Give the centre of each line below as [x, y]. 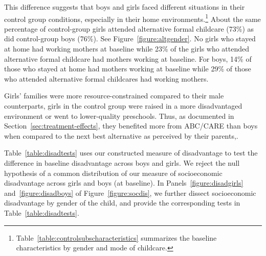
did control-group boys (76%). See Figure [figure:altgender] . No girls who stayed [130, 39]
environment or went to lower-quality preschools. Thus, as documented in [119, 116]
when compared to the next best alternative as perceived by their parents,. [121, 135]
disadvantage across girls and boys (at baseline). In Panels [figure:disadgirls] [124, 183]
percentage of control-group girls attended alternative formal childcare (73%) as [129, 28]
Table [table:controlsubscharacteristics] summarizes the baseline [116, 237]
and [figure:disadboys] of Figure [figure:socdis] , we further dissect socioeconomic [130, 193]
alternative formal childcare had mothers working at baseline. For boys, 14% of [128, 58]
